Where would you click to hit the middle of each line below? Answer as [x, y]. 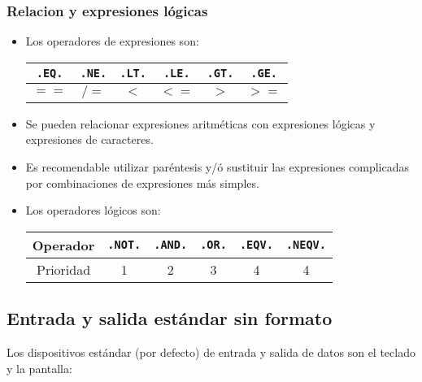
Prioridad [63, 269]
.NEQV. [306, 245]
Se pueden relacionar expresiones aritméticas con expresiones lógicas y [200, 123]
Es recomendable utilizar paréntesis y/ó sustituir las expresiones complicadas [218, 167]
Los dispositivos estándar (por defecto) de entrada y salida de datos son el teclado [211, 352]
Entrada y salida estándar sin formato [170, 318]
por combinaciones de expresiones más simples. [142, 182]
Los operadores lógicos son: [93, 210]
